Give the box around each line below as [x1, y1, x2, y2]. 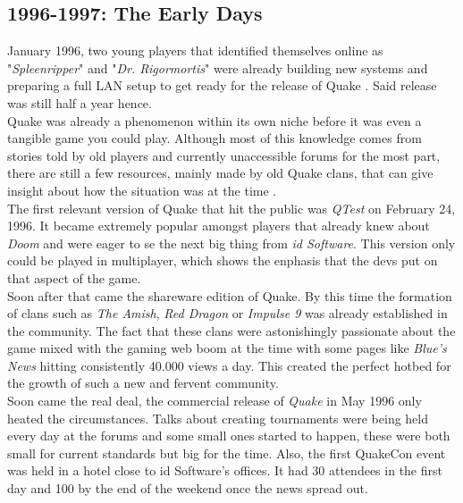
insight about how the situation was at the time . [7, 180, 277, 199]
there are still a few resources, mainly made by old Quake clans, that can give [7, 163, 434, 182]
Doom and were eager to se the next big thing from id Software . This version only [7, 233, 456, 252]
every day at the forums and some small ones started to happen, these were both [7, 426, 450, 445]
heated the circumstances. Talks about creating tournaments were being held [7, 408, 429, 427]
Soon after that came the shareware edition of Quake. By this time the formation [7, 286, 452, 305]
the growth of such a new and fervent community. [7, 373, 279, 392]
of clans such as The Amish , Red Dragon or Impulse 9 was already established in [7, 304, 448, 323]
